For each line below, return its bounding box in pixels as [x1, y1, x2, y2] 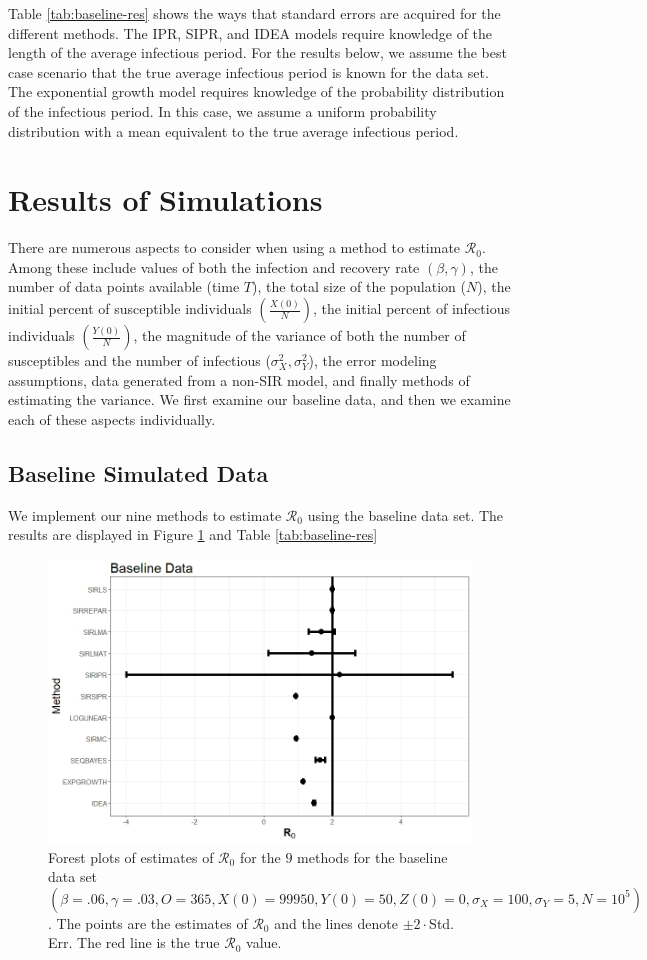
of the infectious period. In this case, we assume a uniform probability [8, 100, 437, 121]
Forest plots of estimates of [48, 846, 214, 867]
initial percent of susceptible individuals [8, 298, 252, 319]
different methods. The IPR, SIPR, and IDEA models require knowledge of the [8, 22, 493, 43]
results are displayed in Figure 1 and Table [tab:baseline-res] [8, 524, 378, 545]
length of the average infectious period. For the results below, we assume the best [8, 42, 507, 63]
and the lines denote [274, 912, 398, 933]
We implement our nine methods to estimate [8, 504, 282, 525]
